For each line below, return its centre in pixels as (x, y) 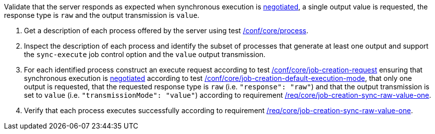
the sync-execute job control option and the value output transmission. (145, 54)
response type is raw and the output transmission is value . (102, 15)
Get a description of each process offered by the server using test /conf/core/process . (166, 31)
